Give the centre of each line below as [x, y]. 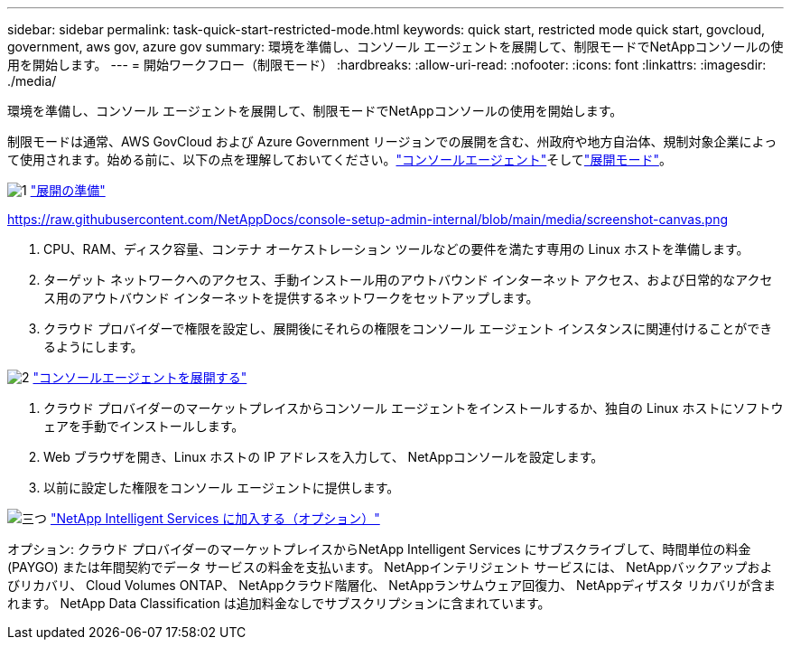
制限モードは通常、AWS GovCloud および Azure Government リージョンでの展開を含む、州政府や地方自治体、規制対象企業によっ [392, 141]
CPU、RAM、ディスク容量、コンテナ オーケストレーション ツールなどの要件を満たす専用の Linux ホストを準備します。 [396, 249]
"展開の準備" [68, 190]
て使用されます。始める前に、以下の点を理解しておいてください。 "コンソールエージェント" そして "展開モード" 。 [340, 159]
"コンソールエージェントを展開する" [140, 377]
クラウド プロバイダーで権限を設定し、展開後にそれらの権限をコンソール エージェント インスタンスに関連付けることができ [408, 328]
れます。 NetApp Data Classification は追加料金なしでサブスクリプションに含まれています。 [279, 603]
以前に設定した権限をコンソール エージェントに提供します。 [222, 488]
